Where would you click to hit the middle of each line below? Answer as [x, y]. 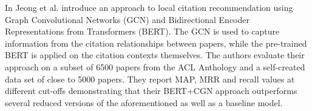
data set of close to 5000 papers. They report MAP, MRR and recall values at [150, 79]
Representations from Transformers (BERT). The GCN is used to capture [142, 31]
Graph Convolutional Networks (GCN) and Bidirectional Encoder [127, 19]
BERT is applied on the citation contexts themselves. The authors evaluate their [155, 55]
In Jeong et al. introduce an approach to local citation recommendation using [149, 7]
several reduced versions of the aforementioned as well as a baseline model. [144, 102]
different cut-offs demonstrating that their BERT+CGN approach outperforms [151, 91]
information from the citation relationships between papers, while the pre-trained [156, 43]
